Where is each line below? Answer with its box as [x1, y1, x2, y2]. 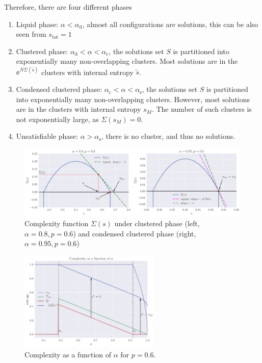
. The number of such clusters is [151, 104, 252, 114]
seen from [16, 29, 46, 39]
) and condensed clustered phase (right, [73, 228, 196, 238]
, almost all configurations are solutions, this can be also [82, 18, 258, 29]
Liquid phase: [16, 18, 59, 29]
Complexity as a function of [24, 349, 112, 359]
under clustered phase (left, [114, 218, 200, 229]
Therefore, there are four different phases [4, 2, 132, 12]
